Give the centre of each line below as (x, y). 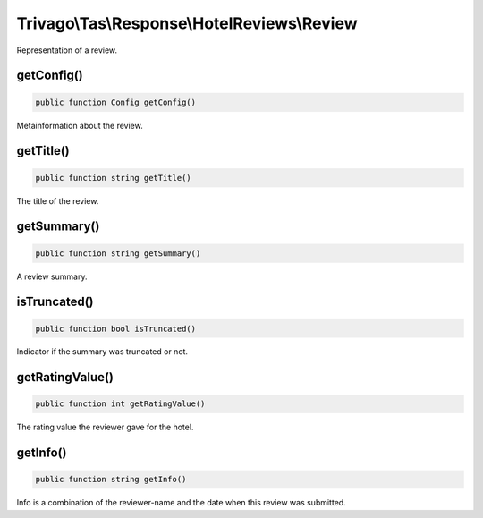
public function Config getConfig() (116, 102)
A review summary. (52, 276)
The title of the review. (58, 200)
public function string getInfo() (111, 480)
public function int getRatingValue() (120, 404)
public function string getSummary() (118, 253)
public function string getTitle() (113, 178)
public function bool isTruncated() (116, 328)
